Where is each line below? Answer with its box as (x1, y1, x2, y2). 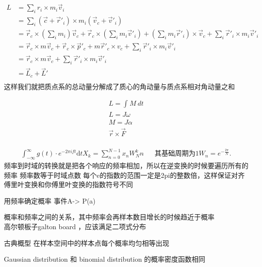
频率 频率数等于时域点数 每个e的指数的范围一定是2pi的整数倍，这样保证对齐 (4, 170, 245, 180)
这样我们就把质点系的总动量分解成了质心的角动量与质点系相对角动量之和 (4, 81, 235, 91)
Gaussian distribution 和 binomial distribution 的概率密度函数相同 (4, 254, 206, 264)
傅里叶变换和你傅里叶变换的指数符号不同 (4, 179, 133, 189)
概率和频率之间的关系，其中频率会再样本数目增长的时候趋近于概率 (4, 212, 214, 222)
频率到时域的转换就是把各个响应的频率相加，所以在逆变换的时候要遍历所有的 (4, 160, 248, 171)
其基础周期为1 (154, 150, 199, 157)
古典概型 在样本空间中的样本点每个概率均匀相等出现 (4, 237, 169, 248)
